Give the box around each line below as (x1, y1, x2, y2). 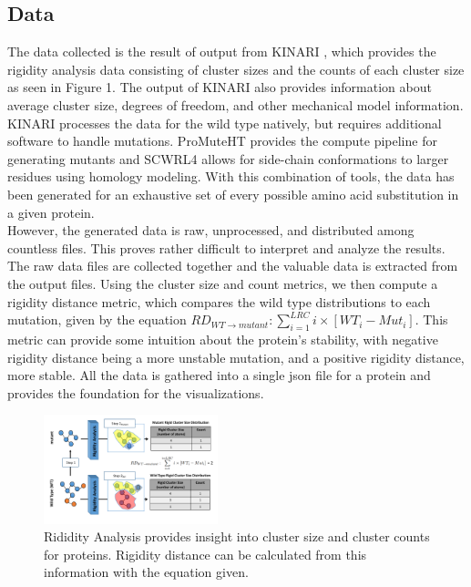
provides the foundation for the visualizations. (7, 383, 264, 402)
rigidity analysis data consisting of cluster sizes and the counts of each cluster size (7, 59, 465, 78)
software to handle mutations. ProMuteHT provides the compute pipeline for (7, 131, 437, 150)
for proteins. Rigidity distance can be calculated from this (44, 544, 367, 563)
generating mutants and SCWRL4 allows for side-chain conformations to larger (7, 149, 449, 168)
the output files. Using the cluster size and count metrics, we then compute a (7, 273, 438, 293)
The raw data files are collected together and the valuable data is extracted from (7, 256, 458, 275)
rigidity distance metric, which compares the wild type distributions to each (7, 292, 431, 311)
